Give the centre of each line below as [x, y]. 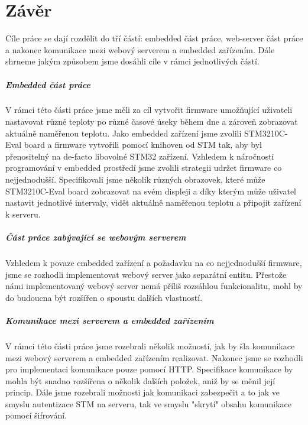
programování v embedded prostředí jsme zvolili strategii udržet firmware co [144, 168]
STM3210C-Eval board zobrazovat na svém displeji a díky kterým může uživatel [151, 191]
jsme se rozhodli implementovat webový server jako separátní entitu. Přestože [146, 274]
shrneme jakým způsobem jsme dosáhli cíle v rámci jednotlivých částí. [132, 61]
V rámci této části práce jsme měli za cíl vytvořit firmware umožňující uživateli [149, 110]
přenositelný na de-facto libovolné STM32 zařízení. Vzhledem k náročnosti [140, 156]
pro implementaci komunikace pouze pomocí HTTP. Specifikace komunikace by [149, 369]
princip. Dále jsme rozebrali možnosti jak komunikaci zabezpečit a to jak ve [143, 392]
